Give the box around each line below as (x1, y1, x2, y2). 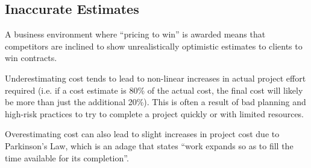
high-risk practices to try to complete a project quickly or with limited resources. (5, 107, 304, 120)
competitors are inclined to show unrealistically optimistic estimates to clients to (5, 39, 303, 52)
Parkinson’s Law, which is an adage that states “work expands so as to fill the (5, 139, 294, 152)
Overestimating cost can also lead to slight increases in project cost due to (5, 128, 280, 140)
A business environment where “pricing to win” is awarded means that (5, 28, 266, 40)
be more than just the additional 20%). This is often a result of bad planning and (5, 95, 306, 108)
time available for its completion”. (5, 151, 129, 164)
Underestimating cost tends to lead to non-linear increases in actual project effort (5, 71, 306, 84)
